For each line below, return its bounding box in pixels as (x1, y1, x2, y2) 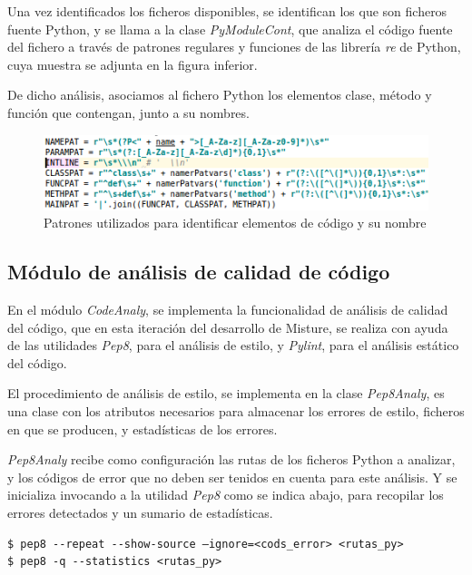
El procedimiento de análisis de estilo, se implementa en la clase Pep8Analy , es (7, 384, 445, 403)
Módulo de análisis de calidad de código (7, 258, 390, 286)
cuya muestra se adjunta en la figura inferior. (7, 54, 258, 73)
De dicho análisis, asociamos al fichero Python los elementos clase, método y (7, 85, 432, 104)
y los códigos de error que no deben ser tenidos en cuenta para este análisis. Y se (7, 467, 457, 486)
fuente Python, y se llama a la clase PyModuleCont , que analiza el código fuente (7, 19, 453, 38)
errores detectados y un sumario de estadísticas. (7, 502, 273, 521)
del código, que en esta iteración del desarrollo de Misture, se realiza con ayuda (7, 317, 448, 336)
